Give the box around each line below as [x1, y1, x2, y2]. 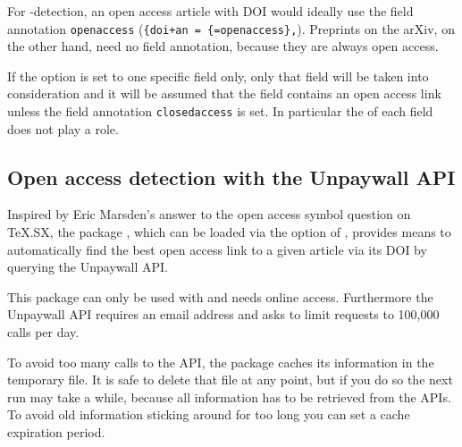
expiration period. [7, 423, 105, 442]
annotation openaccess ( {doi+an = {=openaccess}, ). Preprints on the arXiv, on [7, 19, 455, 38]
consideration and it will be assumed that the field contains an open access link [7, 84, 441, 103]
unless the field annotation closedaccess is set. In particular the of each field [7, 102, 433, 121]
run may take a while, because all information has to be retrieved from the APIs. [7, 387, 451, 406]
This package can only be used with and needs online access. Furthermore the [7, 287, 433, 306]
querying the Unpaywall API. [7, 257, 168, 276]
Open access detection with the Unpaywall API [7, 163, 456, 190]
